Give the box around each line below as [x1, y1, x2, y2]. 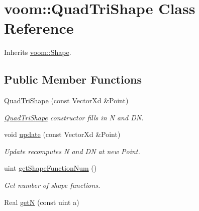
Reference [4, 18, 74, 38]
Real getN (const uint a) [4, 196, 79, 207]
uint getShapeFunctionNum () [4, 163, 97, 173]
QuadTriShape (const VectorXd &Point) [4, 95, 129, 106]
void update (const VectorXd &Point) [4, 129, 121, 139]
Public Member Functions [4, 72, 142, 87]
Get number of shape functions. [4, 180, 101, 190]
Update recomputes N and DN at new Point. [4, 146, 140, 156]
